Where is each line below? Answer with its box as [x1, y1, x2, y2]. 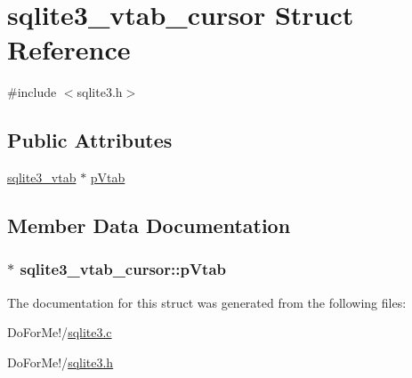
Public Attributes [7, 126, 173, 154]
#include [7, 83, 57, 101]
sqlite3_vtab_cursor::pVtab [20, 258, 227, 280]
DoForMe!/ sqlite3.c [7, 323, 112, 342]
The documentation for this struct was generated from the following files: [7, 293, 407, 311]
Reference [7, 31, 131, 68]
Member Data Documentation [7, 212, 291, 239]
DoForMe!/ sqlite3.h [7, 352, 114, 371]
